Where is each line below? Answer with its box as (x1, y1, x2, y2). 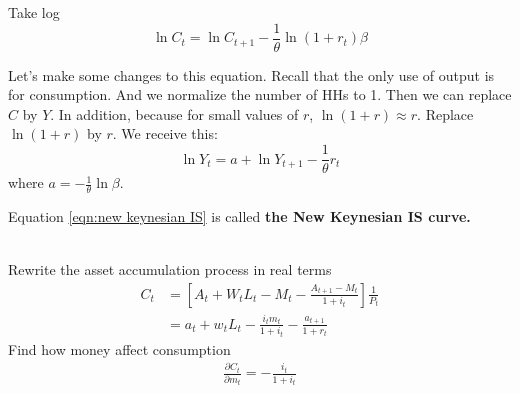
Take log (8, 2, 60, 22)
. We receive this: (112, 123, 218, 144)
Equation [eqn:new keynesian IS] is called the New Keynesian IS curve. (8, 205, 471, 226)
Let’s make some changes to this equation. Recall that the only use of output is (8, 64, 495, 85)
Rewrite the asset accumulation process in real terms (8, 259, 332, 280)
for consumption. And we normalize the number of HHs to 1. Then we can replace (8, 84, 512, 105)
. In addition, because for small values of (50, 103, 299, 124)
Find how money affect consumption (8, 338, 231, 359)
